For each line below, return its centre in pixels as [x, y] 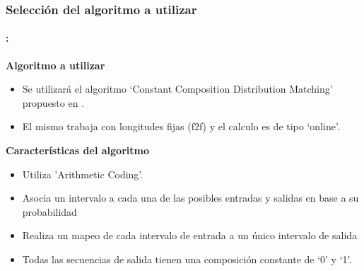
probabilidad [49, 211]
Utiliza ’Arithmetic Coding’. [83, 174]
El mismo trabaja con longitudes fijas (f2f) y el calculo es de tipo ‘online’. [181, 126]
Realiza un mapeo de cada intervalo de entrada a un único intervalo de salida [190, 235]
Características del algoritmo [77, 150]
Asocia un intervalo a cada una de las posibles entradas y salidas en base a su [190, 198]
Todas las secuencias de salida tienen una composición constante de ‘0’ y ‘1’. [187, 259]
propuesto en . [53, 102]
